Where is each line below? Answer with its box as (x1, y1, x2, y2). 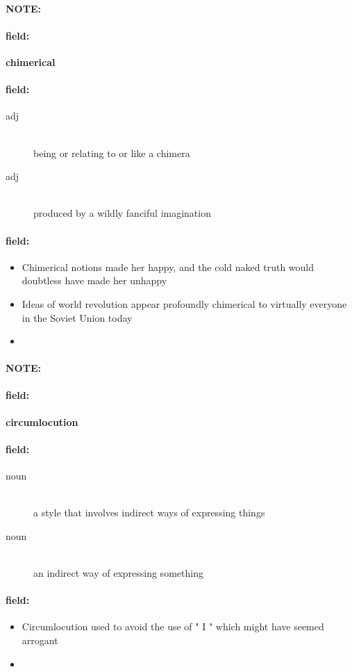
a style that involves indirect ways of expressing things (33, 505, 265, 520)
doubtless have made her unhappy (22, 273, 167, 288)
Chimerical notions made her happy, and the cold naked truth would (22, 259, 315, 274)
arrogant (22, 633, 58, 648)
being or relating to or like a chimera (33, 145, 190, 160)
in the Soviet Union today (22, 310, 133, 325)
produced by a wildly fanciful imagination (33, 206, 211, 220)
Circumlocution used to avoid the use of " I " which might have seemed (22, 619, 324, 634)
